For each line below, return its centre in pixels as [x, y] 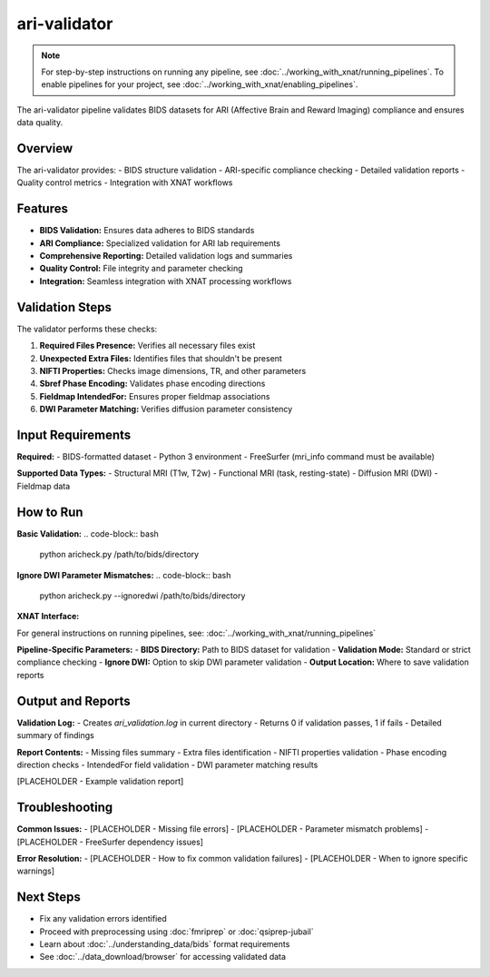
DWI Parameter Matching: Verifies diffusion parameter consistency [166, 410]
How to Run [50, 512]
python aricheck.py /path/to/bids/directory [119, 555]
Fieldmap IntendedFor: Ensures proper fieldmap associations [155, 396]
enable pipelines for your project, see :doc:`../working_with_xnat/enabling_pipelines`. [200, 84]
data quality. [40, 123]
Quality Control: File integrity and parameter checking [142, 269]
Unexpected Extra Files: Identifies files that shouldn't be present [161, 358]
